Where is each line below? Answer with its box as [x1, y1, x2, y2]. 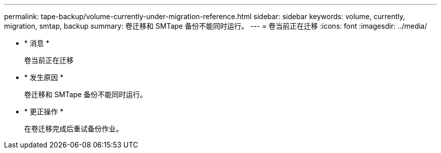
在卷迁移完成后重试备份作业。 [24, 124, 123, 133]
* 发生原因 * [24, 73, 63, 82]
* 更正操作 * [24, 107, 63, 116]
